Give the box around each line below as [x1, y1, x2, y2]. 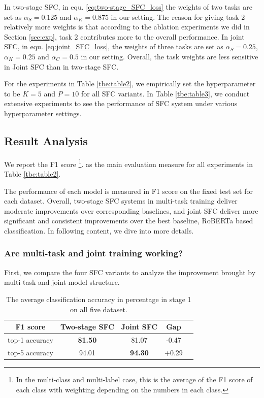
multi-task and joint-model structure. [4, 277, 120, 287]
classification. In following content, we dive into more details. [4, 225, 194, 236]
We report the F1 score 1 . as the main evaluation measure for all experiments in [4, 157, 253, 169]
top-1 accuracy [8, 334, 53, 345]
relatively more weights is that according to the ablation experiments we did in [4, 21, 250, 32]
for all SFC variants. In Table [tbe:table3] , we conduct [81, 88, 250, 98]
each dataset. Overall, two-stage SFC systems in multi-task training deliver [4, 195, 238, 206]
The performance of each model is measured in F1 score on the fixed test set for [4, 185, 253, 196]
